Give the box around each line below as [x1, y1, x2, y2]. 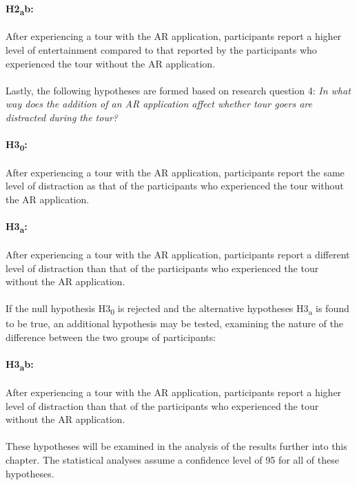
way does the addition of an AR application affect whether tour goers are [6, 96, 312, 111]
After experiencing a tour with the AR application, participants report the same [6, 165, 345, 179]
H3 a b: [6, 357, 34, 373]
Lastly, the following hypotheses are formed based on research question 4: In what [6, 83, 351, 97]
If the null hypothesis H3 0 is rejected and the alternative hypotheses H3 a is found [6, 301, 349, 318]
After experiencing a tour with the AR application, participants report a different [6, 247, 350, 261]
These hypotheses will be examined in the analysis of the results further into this [6, 439, 347, 453]
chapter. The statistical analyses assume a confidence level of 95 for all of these [6, 452, 339, 466]
